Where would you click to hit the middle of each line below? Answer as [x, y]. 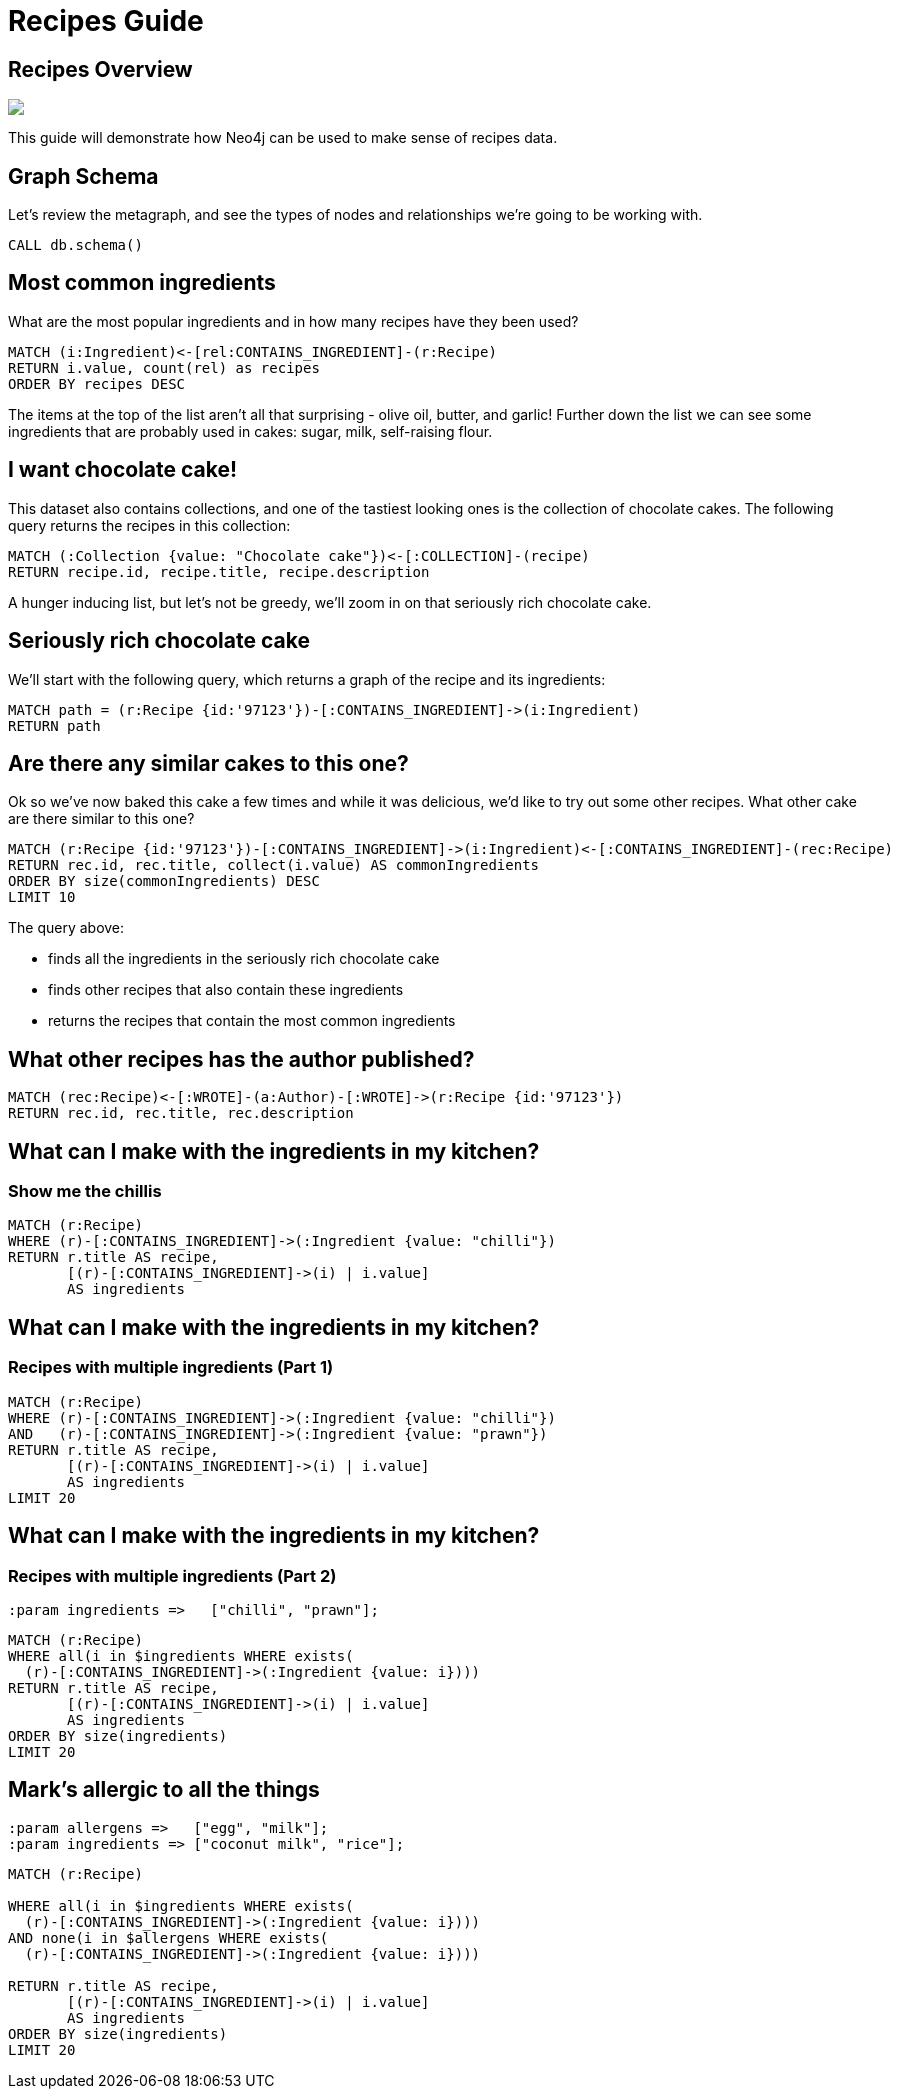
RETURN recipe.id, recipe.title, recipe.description [219, 571]
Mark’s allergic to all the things [164, 1790]
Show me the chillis [85, 1191]
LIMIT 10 [42, 897]
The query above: [66, 928]
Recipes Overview [100, 69]
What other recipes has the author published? [241, 1059]
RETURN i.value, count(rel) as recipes [164, 367]
